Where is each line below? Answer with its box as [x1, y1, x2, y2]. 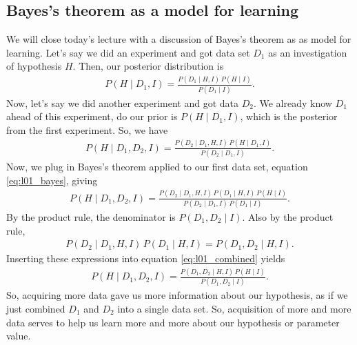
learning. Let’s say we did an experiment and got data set [6, 45, 250, 59]
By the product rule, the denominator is [6, 209, 176, 224]
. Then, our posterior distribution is [72, 59, 224, 73]
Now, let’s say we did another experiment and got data [6, 95, 238, 110]
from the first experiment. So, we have [6, 122, 168, 137]
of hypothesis [6, 59, 62, 73]
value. [6, 328, 31, 343]
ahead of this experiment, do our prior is [6, 109, 178, 124]
